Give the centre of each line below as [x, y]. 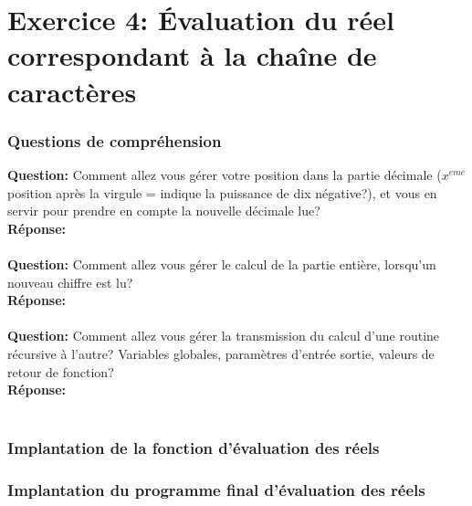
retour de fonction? [61, 371]
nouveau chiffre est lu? [70, 282]
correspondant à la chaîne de [192, 55]
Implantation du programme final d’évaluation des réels [216, 490]
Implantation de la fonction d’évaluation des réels [194, 448]
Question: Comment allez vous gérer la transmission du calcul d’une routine [224, 336]
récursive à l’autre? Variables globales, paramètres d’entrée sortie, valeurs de [221, 353]
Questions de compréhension [115, 140]
